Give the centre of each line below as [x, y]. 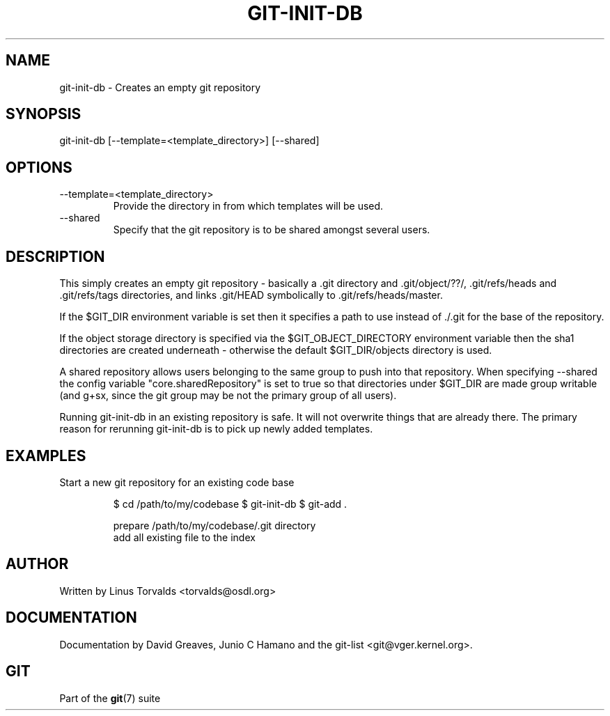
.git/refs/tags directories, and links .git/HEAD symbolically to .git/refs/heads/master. [251, 295]
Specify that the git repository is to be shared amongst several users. [272, 230]
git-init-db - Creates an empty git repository [160, 87]
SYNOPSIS [44, 114]
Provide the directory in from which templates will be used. [248, 206]
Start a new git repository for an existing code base [177, 482]
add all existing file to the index [184, 537]
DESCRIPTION [55, 256]
